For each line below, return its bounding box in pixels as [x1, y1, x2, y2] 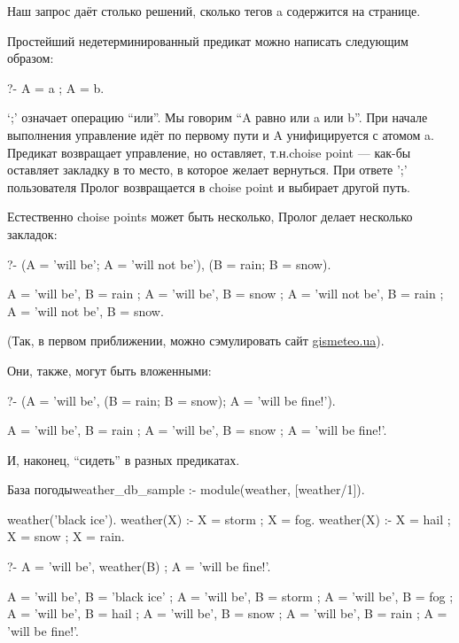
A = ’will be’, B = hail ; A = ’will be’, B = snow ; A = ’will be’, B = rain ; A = [7, 604, 447, 623]
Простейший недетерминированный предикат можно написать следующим [7, 31, 408, 50]
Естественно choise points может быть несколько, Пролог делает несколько [7, 207, 413, 226]
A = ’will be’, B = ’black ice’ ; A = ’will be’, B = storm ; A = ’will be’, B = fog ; [7, 586, 454, 605]
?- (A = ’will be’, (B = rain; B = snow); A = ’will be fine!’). [7, 391, 336, 409]
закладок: [7, 224, 58, 243]
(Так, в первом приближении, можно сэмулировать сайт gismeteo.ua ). [7, 331, 385, 350]
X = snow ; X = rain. [7, 527, 125, 546]
